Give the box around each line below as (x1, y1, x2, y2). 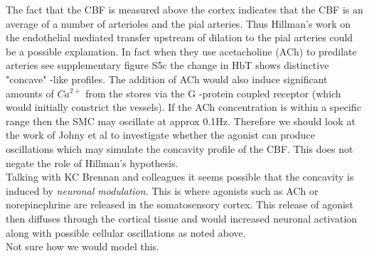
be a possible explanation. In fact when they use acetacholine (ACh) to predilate (6, 43, 357, 58)
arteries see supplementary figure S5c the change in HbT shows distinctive (6, 58, 329, 73)
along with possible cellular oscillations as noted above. (6, 225, 246, 240)
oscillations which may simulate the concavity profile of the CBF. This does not (6, 141, 353, 156)
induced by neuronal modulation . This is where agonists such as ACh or (6, 183, 319, 198)
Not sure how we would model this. (6, 239, 160, 254)
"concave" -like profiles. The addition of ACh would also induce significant (6, 71, 328, 86)
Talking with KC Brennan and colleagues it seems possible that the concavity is (6, 169, 354, 184)
